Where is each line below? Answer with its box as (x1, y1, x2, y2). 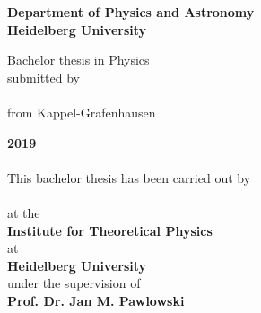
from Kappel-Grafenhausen (7, 102, 156, 121)
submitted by (7, 67, 80, 86)
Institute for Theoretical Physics (7, 221, 213, 239)
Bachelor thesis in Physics (7, 50, 150, 69)
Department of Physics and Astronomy (7, 3, 255, 21)
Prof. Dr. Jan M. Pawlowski (7, 291, 185, 309)
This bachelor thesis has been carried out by (7, 168, 251, 187)
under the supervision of (7, 274, 141, 292)
